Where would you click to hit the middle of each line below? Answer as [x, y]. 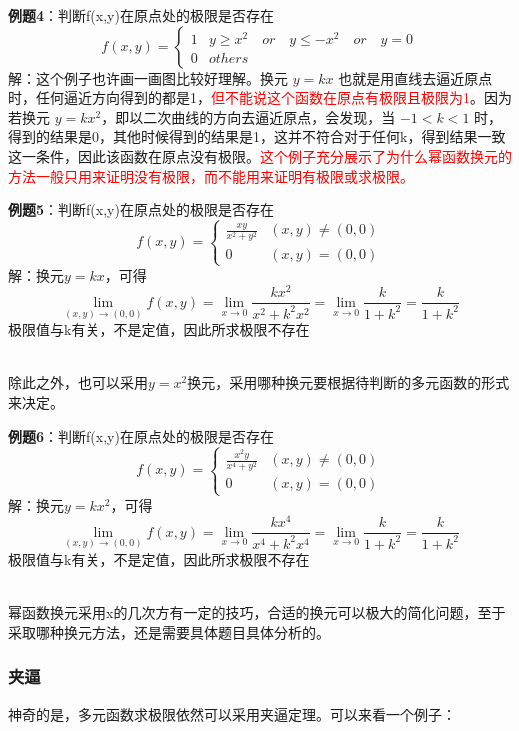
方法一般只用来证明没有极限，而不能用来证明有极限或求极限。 [211, 175]
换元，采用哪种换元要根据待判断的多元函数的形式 [348, 382]
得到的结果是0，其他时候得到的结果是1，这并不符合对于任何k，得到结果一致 [257, 136]
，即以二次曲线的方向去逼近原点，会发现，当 [248, 116]
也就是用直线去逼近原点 [415, 77]
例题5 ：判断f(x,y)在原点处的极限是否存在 [141, 209]
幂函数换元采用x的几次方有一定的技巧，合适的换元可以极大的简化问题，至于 [257, 612]
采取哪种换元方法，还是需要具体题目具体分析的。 [169, 631]
